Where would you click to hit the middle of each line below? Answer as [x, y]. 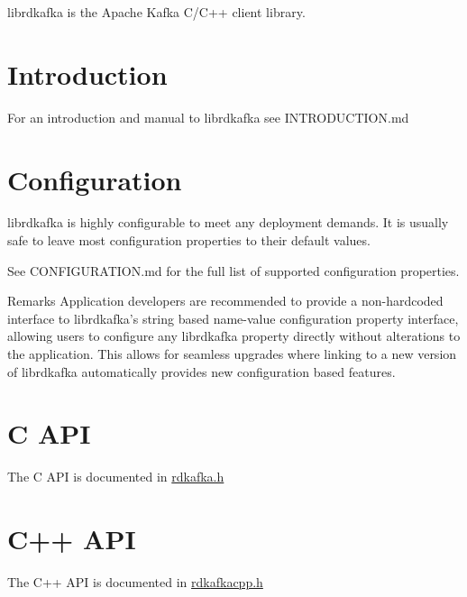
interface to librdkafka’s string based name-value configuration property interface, [233, 318]
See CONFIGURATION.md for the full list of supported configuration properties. [233, 270]
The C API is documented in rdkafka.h [116, 477]
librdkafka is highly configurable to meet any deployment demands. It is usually [228, 222]
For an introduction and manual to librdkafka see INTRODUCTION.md [208, 117]
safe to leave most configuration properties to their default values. [189, 240]
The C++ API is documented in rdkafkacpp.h [135, 582]
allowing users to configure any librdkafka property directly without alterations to [234, 336]
